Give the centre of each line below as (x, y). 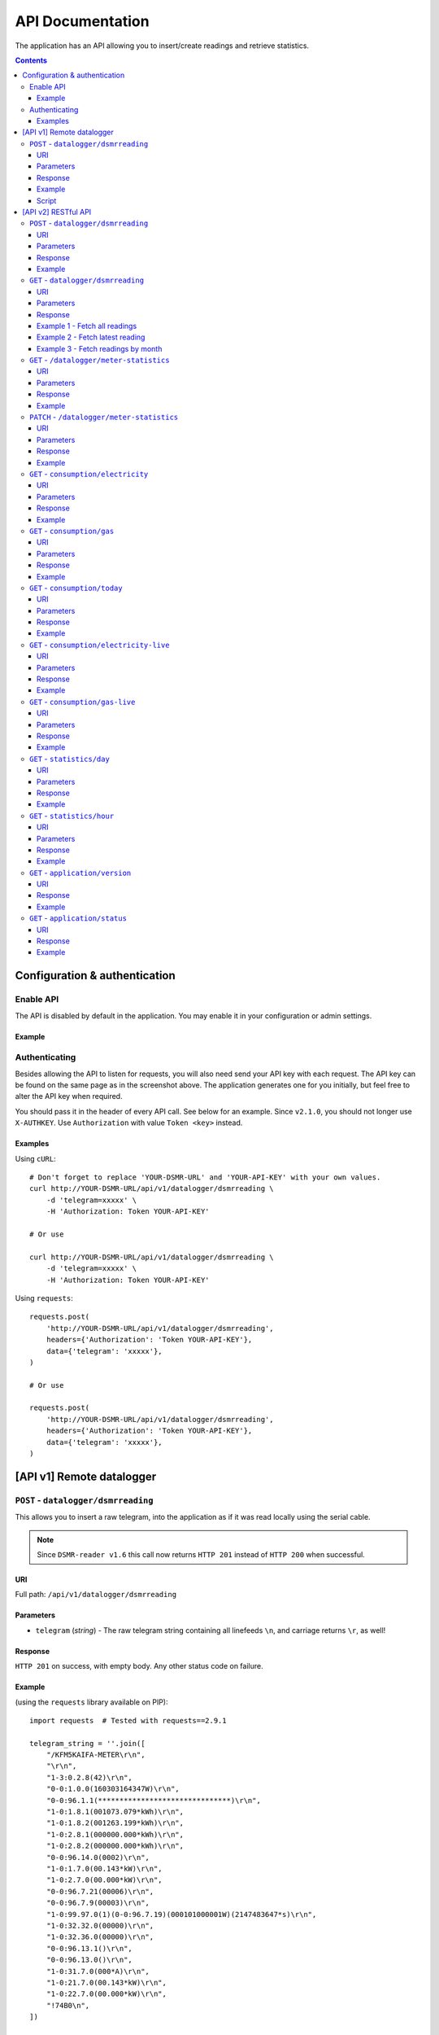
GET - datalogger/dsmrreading (87, 280)
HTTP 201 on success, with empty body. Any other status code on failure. (139, 1666)
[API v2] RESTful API (57, 212)
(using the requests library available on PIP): (91, 1702)
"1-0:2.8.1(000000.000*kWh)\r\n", (115, 1834)
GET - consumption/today (76, 588)
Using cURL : (35, 1158)
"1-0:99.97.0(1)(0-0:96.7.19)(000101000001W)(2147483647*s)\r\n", (181, 1914)
